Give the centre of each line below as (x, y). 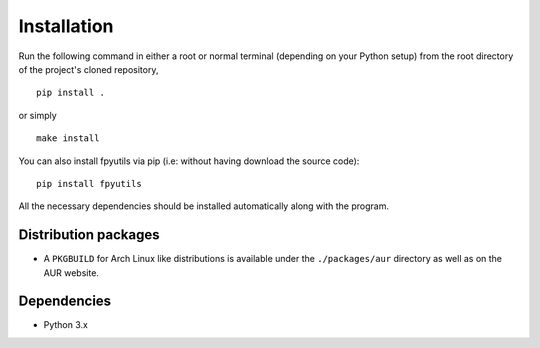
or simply (37, 115)
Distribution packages (89, 235)
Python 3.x (66, 325)
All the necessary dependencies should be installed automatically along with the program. (204, 206)
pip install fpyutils (89, 183)
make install (68, 138)
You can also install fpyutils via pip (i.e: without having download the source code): (189, 161)
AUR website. (71, 272)
